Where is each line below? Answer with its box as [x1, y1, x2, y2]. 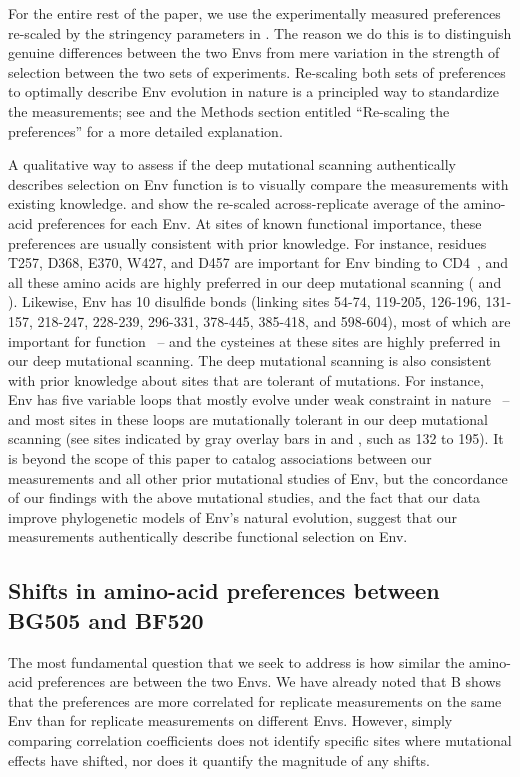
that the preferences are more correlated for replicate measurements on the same [8, 690, 502, 711]
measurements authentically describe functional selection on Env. [8, 526, 408, 547]
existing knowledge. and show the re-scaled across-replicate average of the [8, 193, 459, 214]
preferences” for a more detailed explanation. [8, 120, 283, 141]
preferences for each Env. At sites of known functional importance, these [37, 212, 482, 233]
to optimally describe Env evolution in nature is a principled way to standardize [8, 81, 500, 102]
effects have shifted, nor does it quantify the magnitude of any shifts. [8, 749, 430, 770]
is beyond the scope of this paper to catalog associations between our [8, 448, 432, 469]
